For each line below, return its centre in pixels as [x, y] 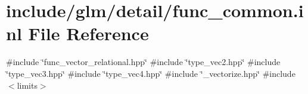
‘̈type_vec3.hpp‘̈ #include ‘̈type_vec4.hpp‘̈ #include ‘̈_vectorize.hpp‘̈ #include [151, 73]
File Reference [88, 33]
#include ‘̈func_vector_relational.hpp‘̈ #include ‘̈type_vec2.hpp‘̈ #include [143, 62]
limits [27, 85]
